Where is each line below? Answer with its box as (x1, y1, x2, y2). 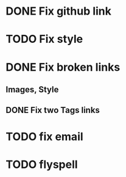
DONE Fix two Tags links (5, 105, 100, 115)
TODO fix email (5, 129, 83, 143)
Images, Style (5, 84, 59, 95)
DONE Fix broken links (5, 60, 121, 74)
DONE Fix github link (5, 4, 112, 18)
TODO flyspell (5, 157, 78, 172)
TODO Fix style (5, 32, 83, 46)
